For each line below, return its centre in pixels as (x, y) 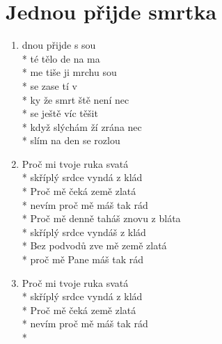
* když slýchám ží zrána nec (82, 126)
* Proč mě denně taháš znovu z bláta (101, 218)
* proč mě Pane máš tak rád (82, 259)
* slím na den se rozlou (71, 140)
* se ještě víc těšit (60, 113)
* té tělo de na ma (61, 58)
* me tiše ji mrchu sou (69, 72)
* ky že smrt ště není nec (76, 99)
